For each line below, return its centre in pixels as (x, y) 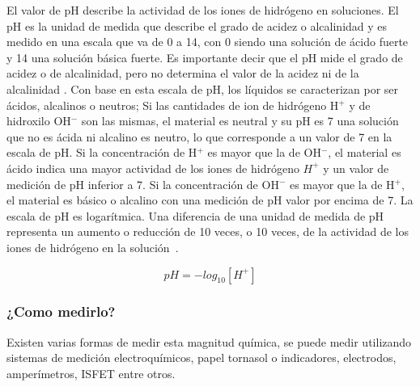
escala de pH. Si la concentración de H (102, 152)
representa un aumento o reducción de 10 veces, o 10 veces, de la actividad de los (208, 231)
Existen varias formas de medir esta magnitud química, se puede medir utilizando (209, 341)
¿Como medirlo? (61, 311)
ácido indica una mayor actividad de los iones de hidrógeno (153, 168)
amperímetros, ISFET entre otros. (91, 373)
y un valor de (356, 168)
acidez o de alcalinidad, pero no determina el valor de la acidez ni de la (183, 73)
